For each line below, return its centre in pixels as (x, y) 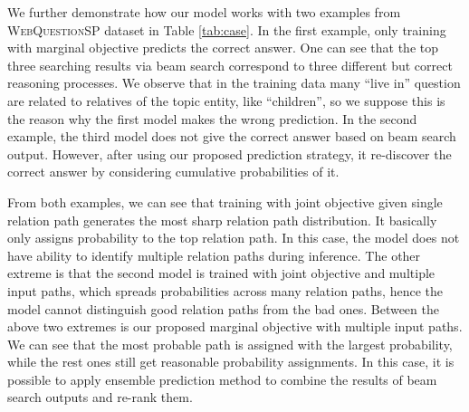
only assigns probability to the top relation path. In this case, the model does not (234, 238)
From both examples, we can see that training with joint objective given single (225, 201)
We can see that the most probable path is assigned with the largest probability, (230, 344)
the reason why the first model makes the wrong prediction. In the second (212, 118)
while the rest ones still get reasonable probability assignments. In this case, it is (231, 362)
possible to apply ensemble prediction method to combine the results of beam (222, 379)
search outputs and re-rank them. (100, 397)
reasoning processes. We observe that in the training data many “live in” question (234, 83)
